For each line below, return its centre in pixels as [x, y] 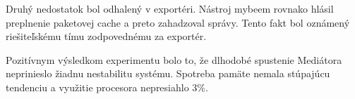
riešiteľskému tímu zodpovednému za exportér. [106, 36]
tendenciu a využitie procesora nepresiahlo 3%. [107, 87]
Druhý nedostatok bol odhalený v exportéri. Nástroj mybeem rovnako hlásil [170, 8]
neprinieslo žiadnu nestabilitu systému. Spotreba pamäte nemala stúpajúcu [168, 73]
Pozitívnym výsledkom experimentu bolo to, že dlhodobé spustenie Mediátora [174, 59]
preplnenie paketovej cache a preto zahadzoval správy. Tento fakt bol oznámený [178, 22]
